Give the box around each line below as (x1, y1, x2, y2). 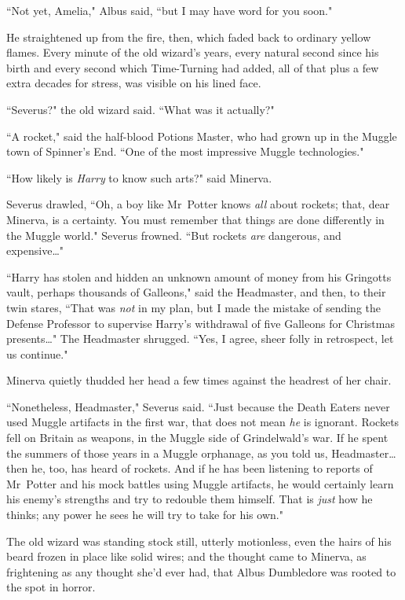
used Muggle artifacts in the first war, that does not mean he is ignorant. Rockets (6, 414, 400, 430)
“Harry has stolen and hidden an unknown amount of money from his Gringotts (6, 268, 392, 285)
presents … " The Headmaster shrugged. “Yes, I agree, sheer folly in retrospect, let (6, 330, 394, 347)
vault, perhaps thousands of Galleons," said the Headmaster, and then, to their (6, 284, 386, 300)
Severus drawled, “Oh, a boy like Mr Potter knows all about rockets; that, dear (6, 196, 390, 212)
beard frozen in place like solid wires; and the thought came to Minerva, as (6, 548, 367, 565)
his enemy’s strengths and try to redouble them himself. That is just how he (6, 491, 373, 507)
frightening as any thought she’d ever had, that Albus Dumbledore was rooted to (6, 563, 396, 580)
